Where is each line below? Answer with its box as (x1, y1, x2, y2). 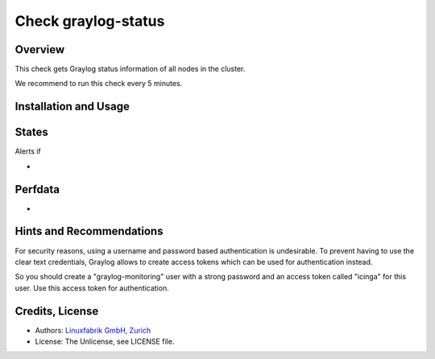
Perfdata (14, 182, 60, 196)
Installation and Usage (14, 100, 130, 113)
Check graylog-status (14, 12, 165, 30)
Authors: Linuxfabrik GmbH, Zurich (35, 325, 151, 335)
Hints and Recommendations (14, 225, 164, 238)
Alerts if (14, 146, 42, 156)
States (14, 126, 48, 139)
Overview (14, 43, 65, 56)
